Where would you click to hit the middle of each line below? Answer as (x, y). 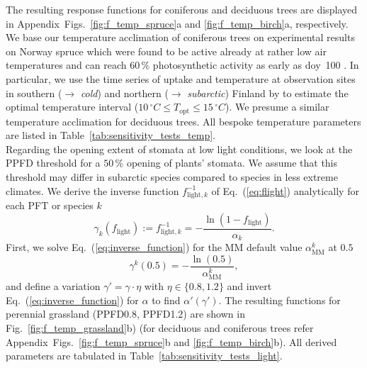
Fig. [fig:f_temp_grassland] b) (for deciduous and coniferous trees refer (160, 327)
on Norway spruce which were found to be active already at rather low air (166, 51)
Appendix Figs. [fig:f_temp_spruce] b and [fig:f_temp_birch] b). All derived (171, 341)
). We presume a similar (277, 107)
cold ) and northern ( (124, 93)
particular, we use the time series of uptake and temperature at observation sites (181, 78)
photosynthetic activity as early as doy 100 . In (256, 65)
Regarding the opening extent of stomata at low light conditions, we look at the (179, 149)
